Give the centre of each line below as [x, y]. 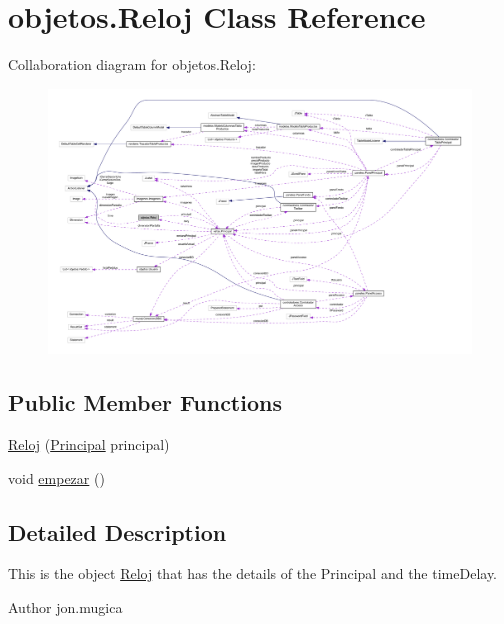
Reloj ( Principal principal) [89, 443]
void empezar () [56, 477]
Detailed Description [117, 531]
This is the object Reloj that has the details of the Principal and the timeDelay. [252, 573]
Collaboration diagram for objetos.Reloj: [132, 64]
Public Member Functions [145, 402]
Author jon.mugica [65, 606]
